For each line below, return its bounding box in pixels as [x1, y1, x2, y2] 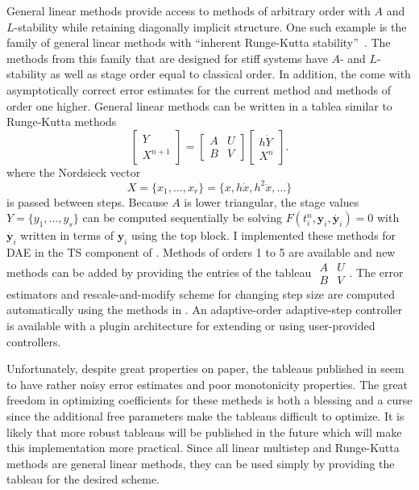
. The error [349, 263, 404, 280]
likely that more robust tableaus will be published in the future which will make [6, 423, 402, 440]
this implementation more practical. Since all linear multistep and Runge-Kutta [6, 439, 400, 456]
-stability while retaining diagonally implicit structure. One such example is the [14, 18, 407, 35]
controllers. [6, 333, 61, 350]
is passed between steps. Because [6, 193, 168, 210]
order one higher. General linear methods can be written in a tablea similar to [6, 97, 392, 114]
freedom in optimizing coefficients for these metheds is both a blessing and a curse [6, 392, 413, 408]
